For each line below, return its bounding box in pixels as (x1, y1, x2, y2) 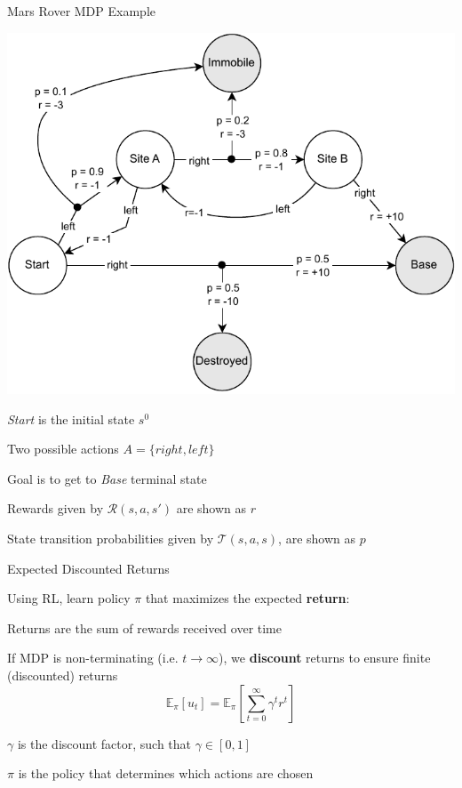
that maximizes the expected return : (145, 589, 350, 607)
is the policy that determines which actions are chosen (18, 764, 314, 783)
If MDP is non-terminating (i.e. (7, 648, 179, 667)
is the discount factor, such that (17, 734, 192, 752)
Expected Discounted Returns (7, 559, 170, 577)
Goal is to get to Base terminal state (7, 469, 207, 487)
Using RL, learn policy (7, 589, 131, 607)
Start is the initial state (7, 409, 135, 428)
